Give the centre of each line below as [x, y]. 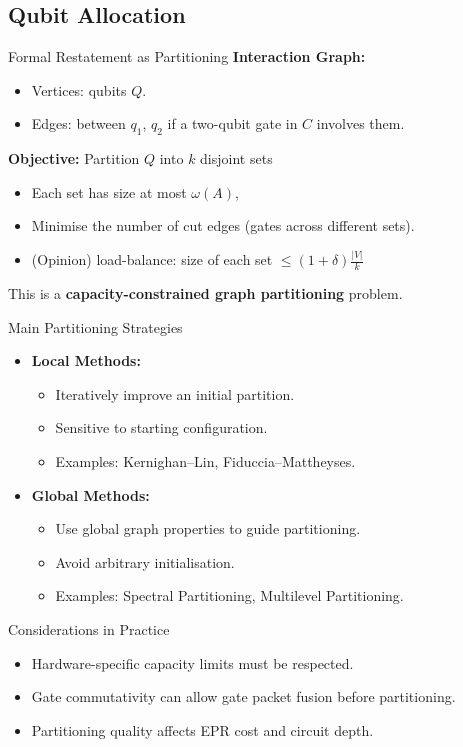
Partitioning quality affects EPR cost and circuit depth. [202, 729]
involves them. [360, 123]
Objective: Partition [74, 158]
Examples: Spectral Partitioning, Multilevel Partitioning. [229, 595]
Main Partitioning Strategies [95, 326]
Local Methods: [86, 360]
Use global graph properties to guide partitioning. [208, 528]
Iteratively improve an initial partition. [175, 393]
